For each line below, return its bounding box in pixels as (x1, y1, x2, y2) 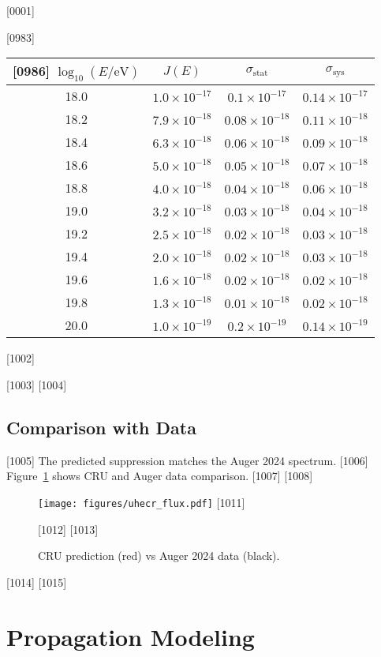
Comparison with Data (6, 415, 196, 439)
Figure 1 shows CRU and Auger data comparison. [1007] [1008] (6, 467, 313, 484)
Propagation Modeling (6, 620, 255, 652)
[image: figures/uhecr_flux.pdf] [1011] (38, 494, 245, 510)
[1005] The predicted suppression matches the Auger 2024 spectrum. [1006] (6, 452, 368, 468)
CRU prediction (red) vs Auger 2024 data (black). (38, 547, 280, 564)
